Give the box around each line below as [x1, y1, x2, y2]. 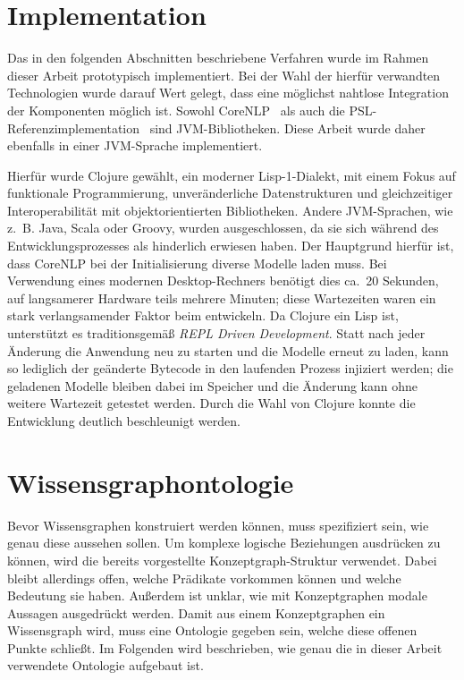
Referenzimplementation [7, 118, 140, 137]
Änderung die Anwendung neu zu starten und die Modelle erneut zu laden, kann [7, 341, 449, 360]
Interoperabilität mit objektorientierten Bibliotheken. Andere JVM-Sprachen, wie [7, 200, 453, 219]
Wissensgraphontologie [7, 463, 294, 500]
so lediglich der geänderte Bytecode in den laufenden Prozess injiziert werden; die [7, 359, 453, 378]
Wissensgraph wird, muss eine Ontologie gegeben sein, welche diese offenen [7, 621, 418, 640]
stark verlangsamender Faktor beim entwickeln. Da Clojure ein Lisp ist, [7, 306, 399, 325]
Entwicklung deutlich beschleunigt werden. [7, 412, 240, 429]
